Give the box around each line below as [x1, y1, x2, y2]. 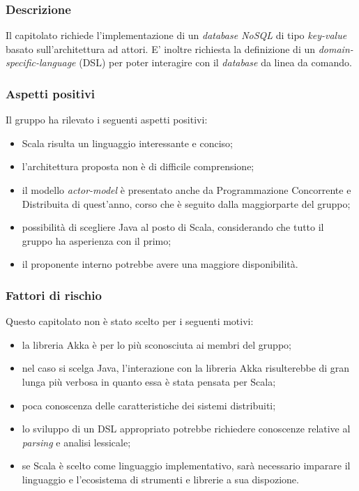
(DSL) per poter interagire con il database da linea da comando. [79, 55, 352, 70]
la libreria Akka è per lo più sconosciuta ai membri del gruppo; [22, 337, 291, 352]
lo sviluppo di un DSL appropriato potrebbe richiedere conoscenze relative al [22, 421, 351, 436]
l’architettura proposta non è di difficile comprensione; [22, 159, 254, 174]
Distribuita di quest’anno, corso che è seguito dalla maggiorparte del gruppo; [22, 196, 351, 211]
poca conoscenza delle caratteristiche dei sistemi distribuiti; [22, 398, 276, 412]
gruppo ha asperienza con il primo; [22, 233, 171, 248]
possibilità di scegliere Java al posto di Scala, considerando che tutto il [22, 220, 324, 234]
